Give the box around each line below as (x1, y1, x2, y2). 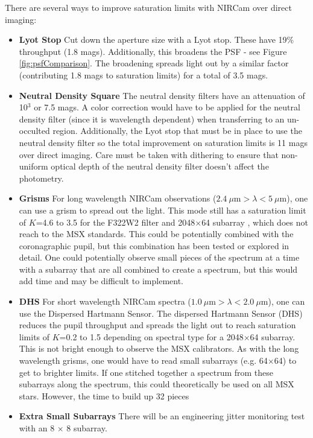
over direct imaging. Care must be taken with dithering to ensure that (19, 148, 279, 160)
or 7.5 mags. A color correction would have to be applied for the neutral (34, 101, 300, 113)
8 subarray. (66, 422, 107, 434)
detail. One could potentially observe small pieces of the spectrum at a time (19, 251, 300, 264)
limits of (19, 330, 50, 343)
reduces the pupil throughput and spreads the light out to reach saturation (19, 319, 296, 331)
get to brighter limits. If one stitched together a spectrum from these (19, 366, 274, 378)
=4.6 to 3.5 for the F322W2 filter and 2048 (36, 215, 195, 228)
